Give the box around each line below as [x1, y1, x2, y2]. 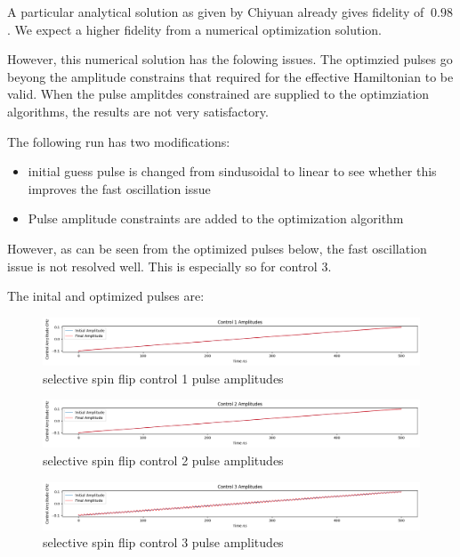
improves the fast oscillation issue [28, 179, 211, 198]
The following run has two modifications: [7, 132, 230, 150]
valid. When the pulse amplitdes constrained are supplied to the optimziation [7, 85, 430, 103]
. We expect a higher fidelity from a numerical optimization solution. [7, 20, 382, 38]
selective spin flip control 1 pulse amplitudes [43, 368, 284, 387]
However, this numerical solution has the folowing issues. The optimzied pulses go [7, 50, 453, 69]
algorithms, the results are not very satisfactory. [7, 101, 269, 120]
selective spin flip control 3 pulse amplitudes [43, 533, 284, 552]
